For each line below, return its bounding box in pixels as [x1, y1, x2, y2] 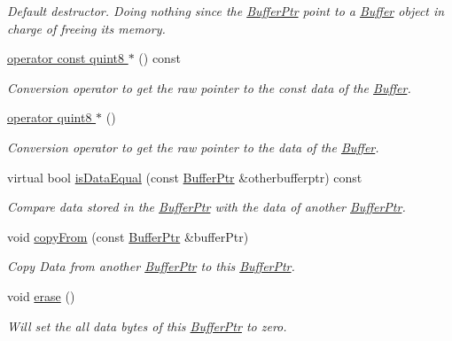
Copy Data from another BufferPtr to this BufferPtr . [7, 257, 295, 275]
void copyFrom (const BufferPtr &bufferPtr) [7, 227, 249, 245]
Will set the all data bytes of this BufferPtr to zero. [7, 316, 287, 335]
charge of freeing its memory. [7, 19, 166, 37]
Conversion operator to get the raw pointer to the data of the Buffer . [7, 137, 379, 156]
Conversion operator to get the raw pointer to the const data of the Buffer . [7, 78, 411, 97]
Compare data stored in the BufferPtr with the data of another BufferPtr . [7, 198, 406, 216]
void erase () [7, 286, 75, 305]
